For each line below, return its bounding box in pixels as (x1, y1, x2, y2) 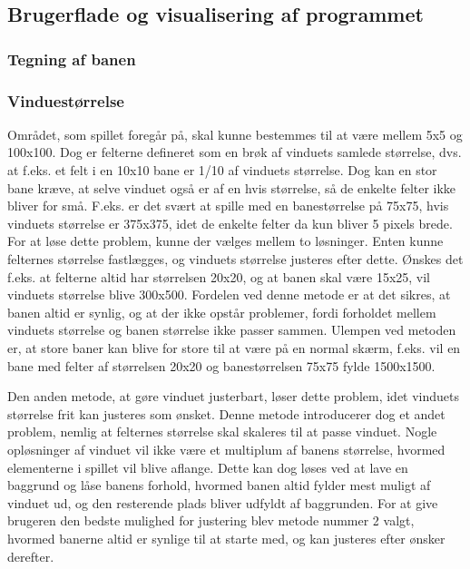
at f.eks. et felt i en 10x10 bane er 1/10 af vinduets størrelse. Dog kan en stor (7, 161, 437, 180)
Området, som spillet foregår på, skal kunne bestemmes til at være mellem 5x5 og (7, 124, 463, 143)
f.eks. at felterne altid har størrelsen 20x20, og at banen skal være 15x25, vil (7, 267, 431, 286)
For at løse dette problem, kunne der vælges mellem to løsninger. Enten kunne (7, 231, 444, 250)
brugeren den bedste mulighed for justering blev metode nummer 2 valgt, (7, 511, 415, 530)
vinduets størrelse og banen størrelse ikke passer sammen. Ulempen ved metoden (7, 320, 456, 339)
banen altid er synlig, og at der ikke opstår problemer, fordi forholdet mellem (7, 302, 436, 321)
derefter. (7, 546, 54, 565)
